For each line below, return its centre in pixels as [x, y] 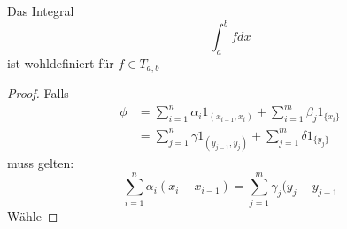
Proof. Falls [38, 93]
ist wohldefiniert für [61, 62]
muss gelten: [41, 162]
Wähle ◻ [33, 215]
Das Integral [41, 11]
